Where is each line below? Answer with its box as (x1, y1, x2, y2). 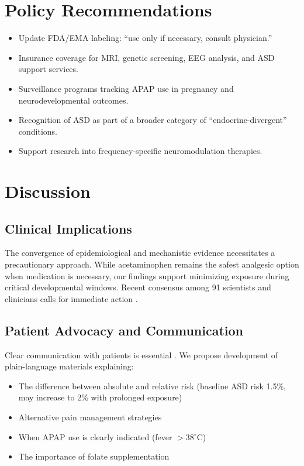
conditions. (18, 125, 58, 137)
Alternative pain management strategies (18, 411, 162, 423)
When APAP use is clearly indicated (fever (18, 430, 172, 443)
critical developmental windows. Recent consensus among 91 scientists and (5, 281, 271, 293)
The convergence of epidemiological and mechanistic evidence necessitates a (5, 246, 275, 259)
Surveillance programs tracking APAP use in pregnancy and (18, 82, 234, 94)
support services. (18, 63, 78, 75)
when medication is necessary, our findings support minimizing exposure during (5, 269, 289, 282)
